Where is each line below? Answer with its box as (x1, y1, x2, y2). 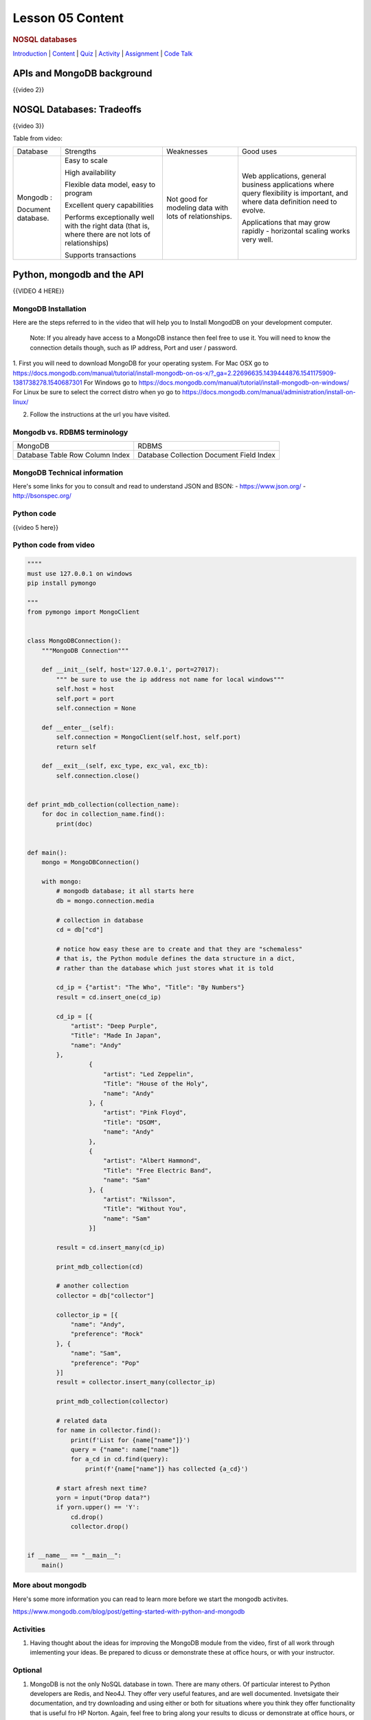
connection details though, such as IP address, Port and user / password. (30, 343, 238, 352)
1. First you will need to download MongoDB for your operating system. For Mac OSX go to (12, 359, 269, 367)
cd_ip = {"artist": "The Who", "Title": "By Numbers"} (56, 984, 245, 991)
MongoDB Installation (12, 303, 87, 313)
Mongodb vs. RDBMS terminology (12, 427, 128, 437)
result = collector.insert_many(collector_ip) (56, 1378, 216, 1386)
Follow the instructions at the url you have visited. (30, 410, 171, 419)
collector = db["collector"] (56, 1291, 155, 1300)
